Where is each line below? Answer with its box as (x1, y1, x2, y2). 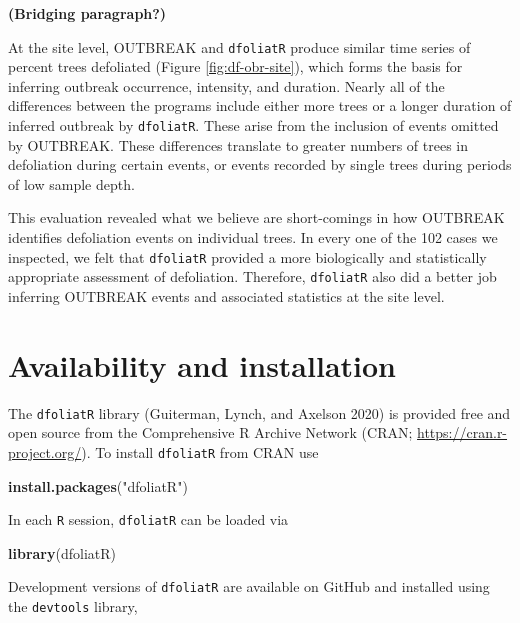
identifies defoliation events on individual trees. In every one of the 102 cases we (8, 227, 498, 248)
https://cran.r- (417, 422, 508, 443)
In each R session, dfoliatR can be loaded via (8, 509, 289, 530)
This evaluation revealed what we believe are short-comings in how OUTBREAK (8, 207, 505, 228)
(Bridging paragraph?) (8, 3, 167, 23)
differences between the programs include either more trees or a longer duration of (8, 95, 512, 116)
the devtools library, (8, 596, 138, 617)
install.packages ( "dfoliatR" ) (8, 475, 188, 496)
